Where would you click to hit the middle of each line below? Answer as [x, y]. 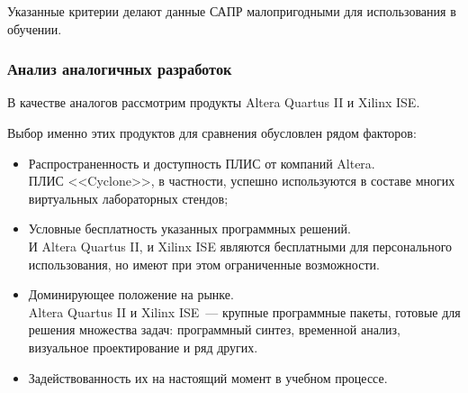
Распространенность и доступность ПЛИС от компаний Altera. [202, 163]
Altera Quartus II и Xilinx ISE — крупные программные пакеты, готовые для [244, 311]
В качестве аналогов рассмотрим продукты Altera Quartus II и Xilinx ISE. [214, 102]
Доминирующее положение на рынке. [131, 294]
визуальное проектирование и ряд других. [143, 347]
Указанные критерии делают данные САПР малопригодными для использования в [232, 11]
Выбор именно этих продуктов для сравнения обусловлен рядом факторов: [212, 133]
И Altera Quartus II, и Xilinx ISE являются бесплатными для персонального [240, 246]
